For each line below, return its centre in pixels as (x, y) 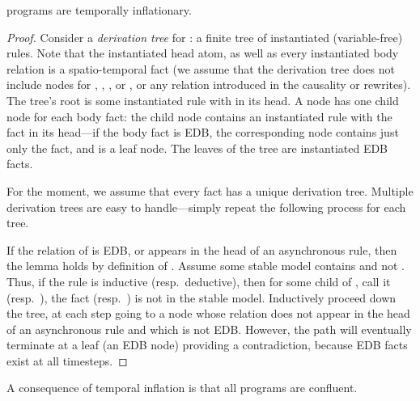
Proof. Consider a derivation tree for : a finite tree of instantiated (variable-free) (205, 37)
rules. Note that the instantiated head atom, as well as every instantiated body (203, 53)
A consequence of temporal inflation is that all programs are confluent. (182, 388)
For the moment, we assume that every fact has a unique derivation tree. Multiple (210, 190)
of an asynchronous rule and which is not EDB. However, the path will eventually (209, 329)
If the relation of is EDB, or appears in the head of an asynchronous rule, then (202, 249)
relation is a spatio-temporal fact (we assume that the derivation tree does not (201, 68)
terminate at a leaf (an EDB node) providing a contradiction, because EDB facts (207, 345)
